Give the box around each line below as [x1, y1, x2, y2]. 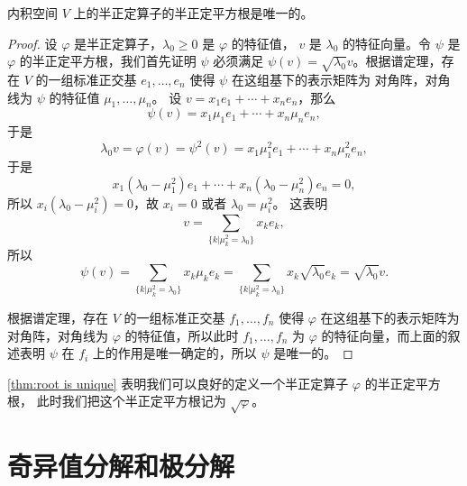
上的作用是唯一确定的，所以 [92, 344, 257, 362]
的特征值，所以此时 [124, 326, 239, 344]
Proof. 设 [7, 33, 58, 52]
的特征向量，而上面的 [321, 326, 448, 344]
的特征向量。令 [343, 33, 432, 52]
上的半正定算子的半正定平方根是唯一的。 [73, 4, 314, 22]
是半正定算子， [74, 33, 163, 52]
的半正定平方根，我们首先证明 [19, 51, 197, 70]
